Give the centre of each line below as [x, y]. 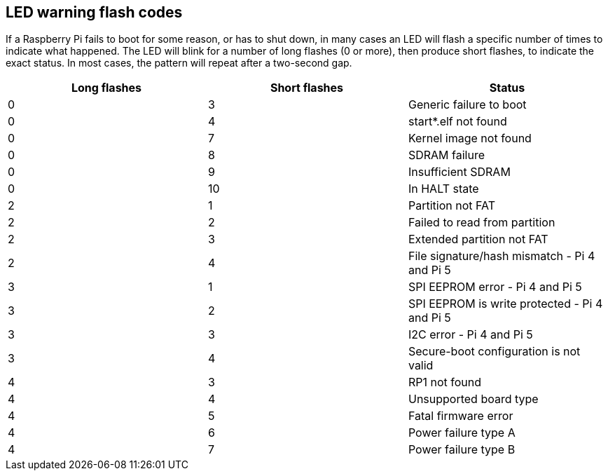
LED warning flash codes [94, 12]
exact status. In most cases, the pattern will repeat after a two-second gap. [179, 63]
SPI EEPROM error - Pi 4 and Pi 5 [495, 287]
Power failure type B [462, 450]
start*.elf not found [457, 122]
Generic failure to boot [467, 105]
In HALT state [443, 189]
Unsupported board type [473, 399]
